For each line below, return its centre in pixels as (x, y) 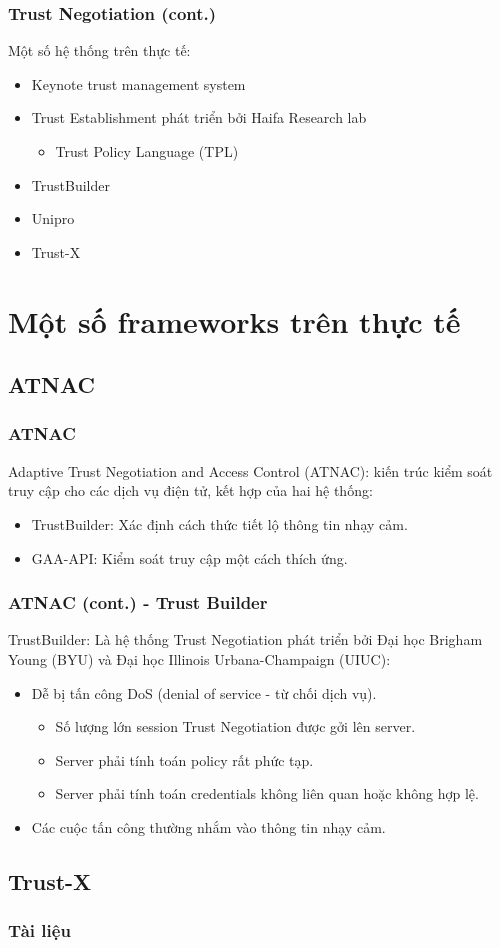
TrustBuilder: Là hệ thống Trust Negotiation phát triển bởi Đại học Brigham (245, 639)
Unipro (53, 218)
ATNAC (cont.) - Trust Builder (138, 602)
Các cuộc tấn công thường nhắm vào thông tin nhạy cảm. (208, 826)
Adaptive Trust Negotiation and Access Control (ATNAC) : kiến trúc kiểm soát (250, 470)
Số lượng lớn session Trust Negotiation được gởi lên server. (235, 726)
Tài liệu (39, 930)
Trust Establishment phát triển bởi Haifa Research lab (199, 117)
